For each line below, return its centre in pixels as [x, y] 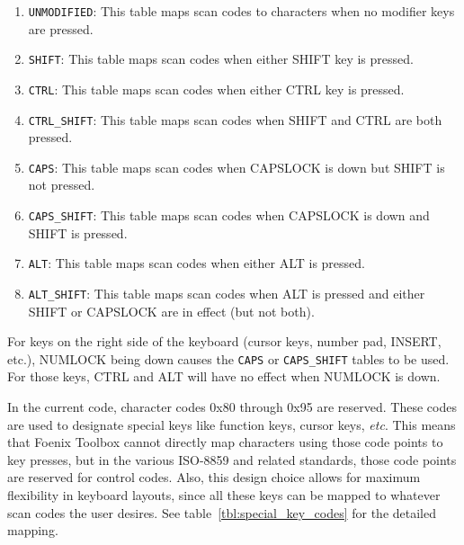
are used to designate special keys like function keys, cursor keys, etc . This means [232, 424]
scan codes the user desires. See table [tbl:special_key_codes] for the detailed [222, 512]
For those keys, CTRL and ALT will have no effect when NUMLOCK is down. [224, 376]
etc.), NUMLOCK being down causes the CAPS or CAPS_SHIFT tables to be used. [228, 358]
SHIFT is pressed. [78, 232]
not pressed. [62, 185]
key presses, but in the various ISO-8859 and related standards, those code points [232, 459]
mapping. [33, 530]
